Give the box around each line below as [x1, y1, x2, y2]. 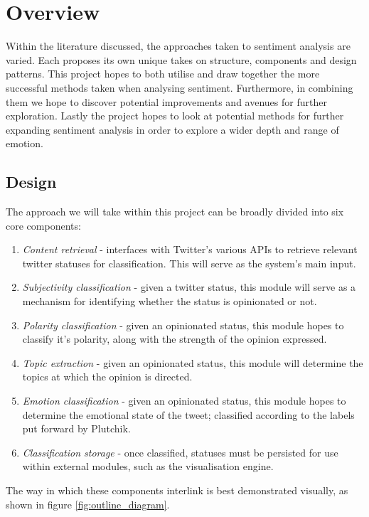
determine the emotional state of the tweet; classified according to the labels [22, 407, 355, 422]
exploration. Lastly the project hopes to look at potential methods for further [6, 108, 344, 123]
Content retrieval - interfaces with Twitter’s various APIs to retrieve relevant [22, 242, 358, 257]
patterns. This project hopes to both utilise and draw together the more [6, 66, 320, 81]
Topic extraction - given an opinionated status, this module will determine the [22, 355, 363, 370]
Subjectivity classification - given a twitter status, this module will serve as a [22, 279, 356, 294]
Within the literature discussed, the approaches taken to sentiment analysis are [6, 38, 351, 53]
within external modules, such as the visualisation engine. [22, 459, 274, 474]
